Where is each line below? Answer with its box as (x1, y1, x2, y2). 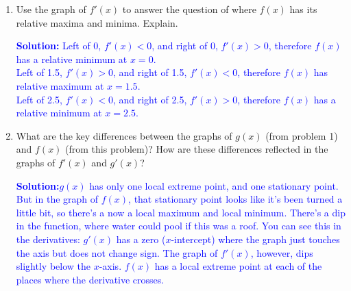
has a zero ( (116, 231, 166, 246)
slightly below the (16, 259, 90, 273)
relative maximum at (16, 78, 104, 92)
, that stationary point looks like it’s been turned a (128, 192, 343, 206)
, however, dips (250, 245, 313, 260)
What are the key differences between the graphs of (16, 128, 232, 142)
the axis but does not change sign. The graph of (16, 245, 218, 260)
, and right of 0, (152, 38, 218, 53)
